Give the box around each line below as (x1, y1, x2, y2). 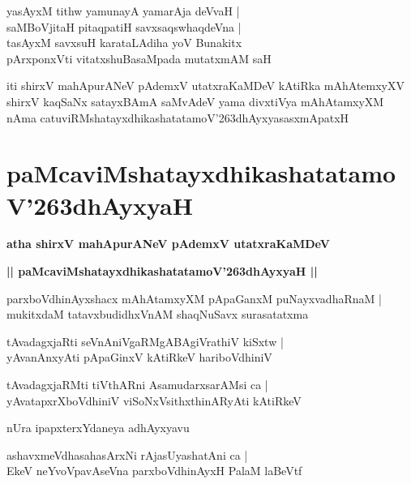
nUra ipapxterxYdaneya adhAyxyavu (6, 419, 190, 436)
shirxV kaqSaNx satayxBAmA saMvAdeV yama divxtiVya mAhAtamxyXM (6, 92, 384, 109)
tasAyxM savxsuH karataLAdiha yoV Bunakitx (6, 34, 242, 51)
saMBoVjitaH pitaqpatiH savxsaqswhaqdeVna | (6, 18, 242, 35)
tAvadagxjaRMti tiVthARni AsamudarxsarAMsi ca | (6, 376, 268, 393)
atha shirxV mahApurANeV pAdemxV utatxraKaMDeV (6, 235, 330, 252)
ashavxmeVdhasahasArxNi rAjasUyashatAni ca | (6, 446, 248, 463)
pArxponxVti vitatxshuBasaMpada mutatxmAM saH (6, 49, 272, 66)
